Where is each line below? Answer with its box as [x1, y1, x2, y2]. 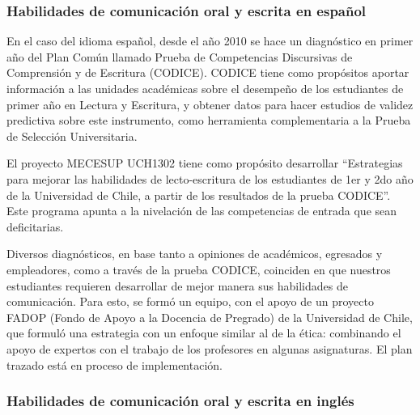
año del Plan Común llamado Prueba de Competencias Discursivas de [6, 48, 353, 65]
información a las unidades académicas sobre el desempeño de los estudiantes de [6, 80, 404, 96]
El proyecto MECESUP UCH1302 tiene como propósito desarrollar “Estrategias [6, 155, 403, 172]
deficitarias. [6, 218, 64, 235]
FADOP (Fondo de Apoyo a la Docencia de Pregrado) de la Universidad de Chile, [6, 308, 413, 325]
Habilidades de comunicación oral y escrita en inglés [6, 391, 354, 411]
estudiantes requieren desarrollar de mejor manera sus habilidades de [6, 277, 348, 294]
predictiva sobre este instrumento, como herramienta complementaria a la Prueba [6, 112, 411, 129]
